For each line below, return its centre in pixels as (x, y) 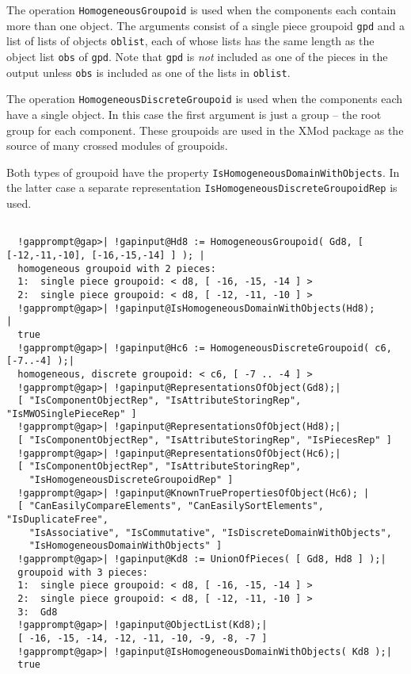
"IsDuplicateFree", (57, 520)
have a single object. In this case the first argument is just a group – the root (194, 114)
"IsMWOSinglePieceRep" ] (72, 414)
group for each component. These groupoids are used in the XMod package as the (205, 130)
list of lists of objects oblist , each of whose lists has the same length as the (190, 41)
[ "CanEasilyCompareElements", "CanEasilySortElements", (171, 506)
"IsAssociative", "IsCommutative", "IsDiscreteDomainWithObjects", (210, 532)
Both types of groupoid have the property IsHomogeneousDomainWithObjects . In (203, 172)
